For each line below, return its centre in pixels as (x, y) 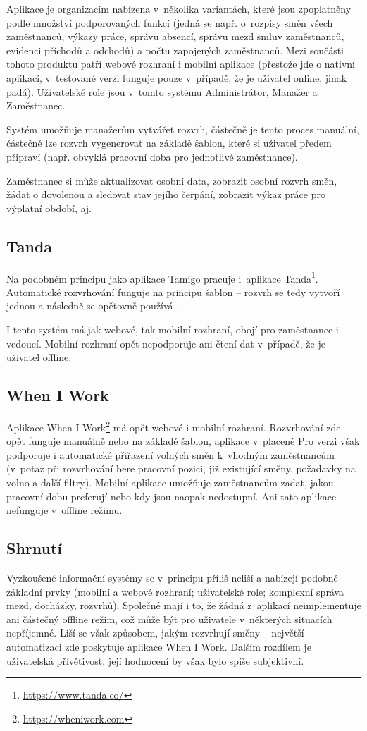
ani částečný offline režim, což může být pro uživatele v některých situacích (169, 619)
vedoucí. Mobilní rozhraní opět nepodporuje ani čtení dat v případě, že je (166, 343)
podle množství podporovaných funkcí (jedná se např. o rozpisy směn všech (170, 22)
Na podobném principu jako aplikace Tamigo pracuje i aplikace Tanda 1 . (162, 277)
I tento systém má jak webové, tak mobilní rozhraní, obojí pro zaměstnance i (173, 329)
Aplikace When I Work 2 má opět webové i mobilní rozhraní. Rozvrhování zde (174, 426)
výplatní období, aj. (49, 208)
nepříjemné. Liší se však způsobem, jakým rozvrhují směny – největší (155, 633)
